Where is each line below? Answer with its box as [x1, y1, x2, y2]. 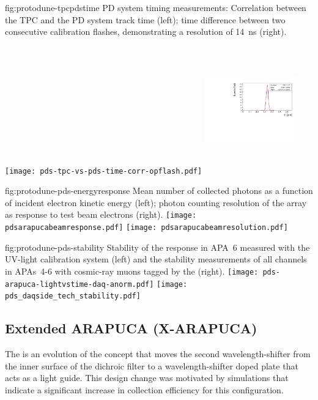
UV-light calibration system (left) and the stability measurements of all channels [5, 253, 307, 265]
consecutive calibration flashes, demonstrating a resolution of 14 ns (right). [5, 25, 287, 38]
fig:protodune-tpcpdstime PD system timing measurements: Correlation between [5, 1, 306, 13]
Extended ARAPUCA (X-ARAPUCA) [5, 319, 257, 338]
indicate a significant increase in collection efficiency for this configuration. [5, 383, 284, 396]
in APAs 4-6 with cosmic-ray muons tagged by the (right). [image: [5, 264, 259, 277]
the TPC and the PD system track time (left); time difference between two [5, 13, 286, 26]
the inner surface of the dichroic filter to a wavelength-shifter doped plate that [5, 359, 298, 372]
